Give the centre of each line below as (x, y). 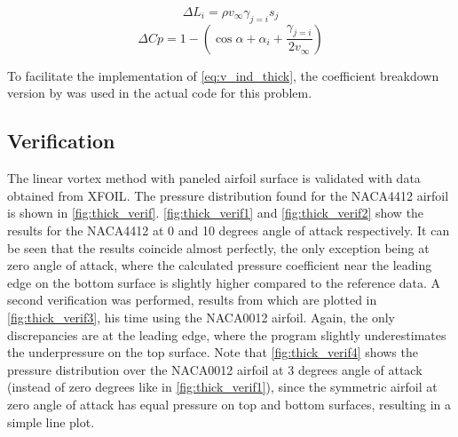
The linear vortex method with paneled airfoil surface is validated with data (214, 178)
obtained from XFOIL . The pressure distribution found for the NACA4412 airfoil (228, 195)
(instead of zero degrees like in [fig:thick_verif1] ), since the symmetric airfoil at (222, 387)
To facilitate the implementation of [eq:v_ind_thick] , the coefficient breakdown (223, 75)
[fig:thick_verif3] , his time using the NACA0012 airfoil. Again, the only (201, 317)
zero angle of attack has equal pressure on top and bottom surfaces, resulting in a (229, 404)
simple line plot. (51, 421)
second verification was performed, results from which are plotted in (192, 300)
